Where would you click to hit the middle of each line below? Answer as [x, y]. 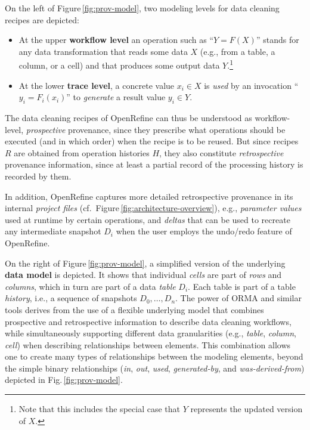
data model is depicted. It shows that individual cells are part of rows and [143, 275]
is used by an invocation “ [251, 85]
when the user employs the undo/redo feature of [204, 231]
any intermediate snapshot [53, 231]
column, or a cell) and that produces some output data [119, 65]
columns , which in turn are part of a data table [90, 286]
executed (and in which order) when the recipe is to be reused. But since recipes [152, 141]
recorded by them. [38, 176]
